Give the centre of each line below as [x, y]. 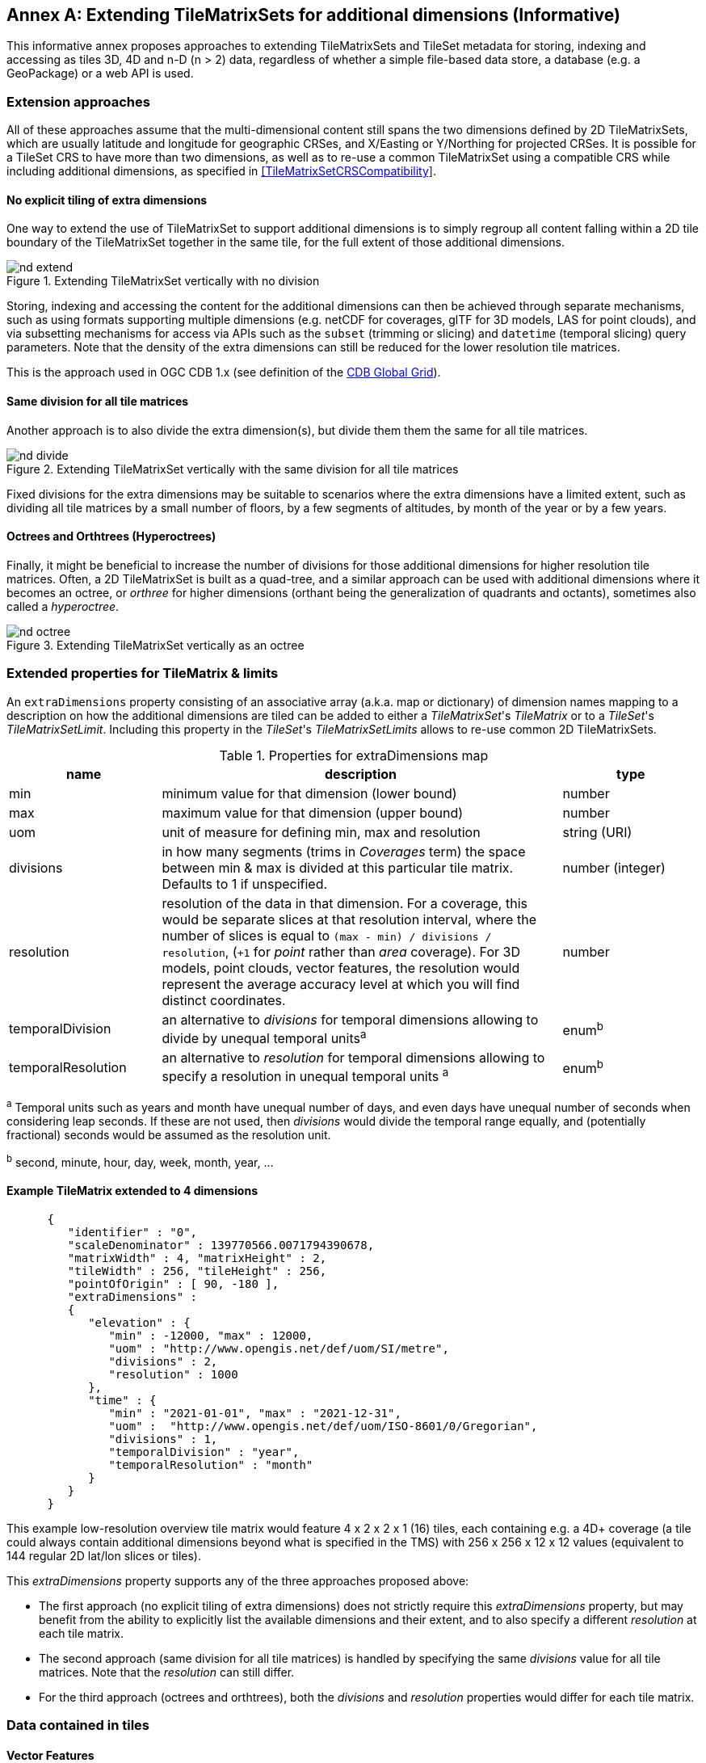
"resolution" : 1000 [173, 1374]
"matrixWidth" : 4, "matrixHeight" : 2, [197, 1258]
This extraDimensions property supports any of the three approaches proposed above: [238, 1580]
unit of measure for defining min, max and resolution [321, 832]
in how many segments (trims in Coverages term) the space [344, 851]
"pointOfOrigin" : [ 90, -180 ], [173, 1283]
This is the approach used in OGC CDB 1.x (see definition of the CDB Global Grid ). [224, 372]
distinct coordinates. [224, 1000]
